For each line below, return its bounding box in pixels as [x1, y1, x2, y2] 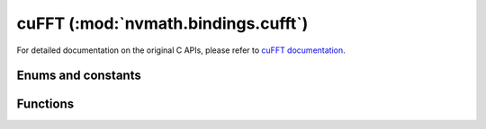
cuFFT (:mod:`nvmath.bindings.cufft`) [16, 13, 309, 33]
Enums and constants [16, 68, 141, 83]
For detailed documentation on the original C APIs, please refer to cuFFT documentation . [16, 45, 346, 56]
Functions [16, 97, 75, 112]
